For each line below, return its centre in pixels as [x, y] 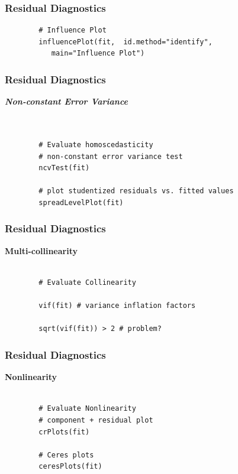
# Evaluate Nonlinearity [87, 409]
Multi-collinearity [41, 250]
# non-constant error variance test [111, 156]
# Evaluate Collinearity [87, 282]
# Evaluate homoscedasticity [96, 145]
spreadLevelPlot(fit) [81, 202]
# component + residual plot [96, 420]
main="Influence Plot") [98, 53]
